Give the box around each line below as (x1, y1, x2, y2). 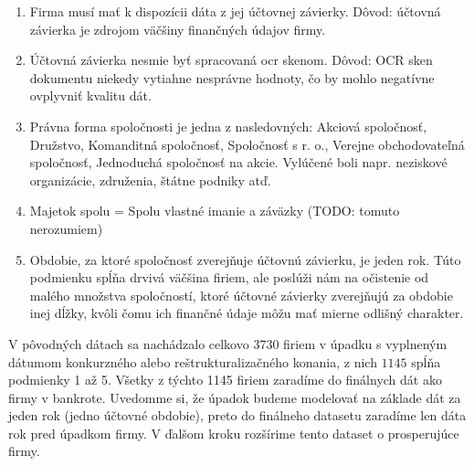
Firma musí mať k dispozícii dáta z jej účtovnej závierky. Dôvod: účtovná (29, 2, 441, 20)
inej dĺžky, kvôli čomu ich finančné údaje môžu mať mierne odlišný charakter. (29, 303, 464, 323)
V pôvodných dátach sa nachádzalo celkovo (8, 334, 249, 353)
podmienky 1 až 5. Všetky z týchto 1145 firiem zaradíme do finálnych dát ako (8, 370, 442, 389)
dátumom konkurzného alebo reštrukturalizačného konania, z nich (8, 352, 377, 371)
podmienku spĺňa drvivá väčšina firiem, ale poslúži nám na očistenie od (29, 268, 429, 287)
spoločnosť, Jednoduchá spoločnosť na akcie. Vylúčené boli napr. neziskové (29, 153, 448, 172)
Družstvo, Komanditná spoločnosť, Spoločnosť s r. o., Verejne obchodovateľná (29, 134, 465, 154)
